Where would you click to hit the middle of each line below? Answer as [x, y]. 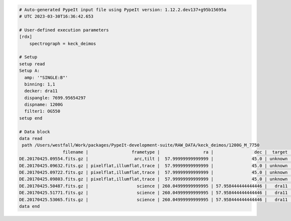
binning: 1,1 [40, 84]
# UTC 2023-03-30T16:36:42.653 [57, 16]
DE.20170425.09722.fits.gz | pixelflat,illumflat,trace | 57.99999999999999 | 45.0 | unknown [154, 172]
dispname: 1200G [44, 105]
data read [31, 139]
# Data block [35, 132]
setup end [31, 118]
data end [30, 206]
